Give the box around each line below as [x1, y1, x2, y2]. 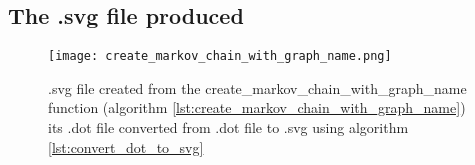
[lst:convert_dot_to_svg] [48, 136, 204, 157]
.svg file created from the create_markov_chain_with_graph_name [48, 77, 467, 98]
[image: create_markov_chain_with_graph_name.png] [48, 49, 392, 64]
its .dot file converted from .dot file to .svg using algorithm [48, 117, 409, 138]
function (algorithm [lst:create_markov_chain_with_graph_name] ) [48, 97, 466, 118]
